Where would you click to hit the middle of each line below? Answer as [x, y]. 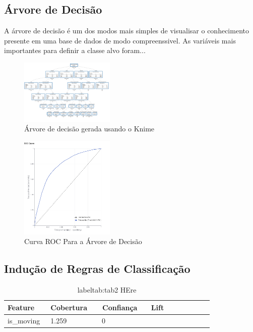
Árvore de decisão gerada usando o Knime [89, 129]
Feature [21, 307]
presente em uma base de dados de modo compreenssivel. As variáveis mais [120, 40]
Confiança [120, 307]
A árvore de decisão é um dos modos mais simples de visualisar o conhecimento [126, 31]
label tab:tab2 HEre [107, 290]
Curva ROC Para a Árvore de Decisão [83, 241]
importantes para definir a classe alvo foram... [75, 50]
